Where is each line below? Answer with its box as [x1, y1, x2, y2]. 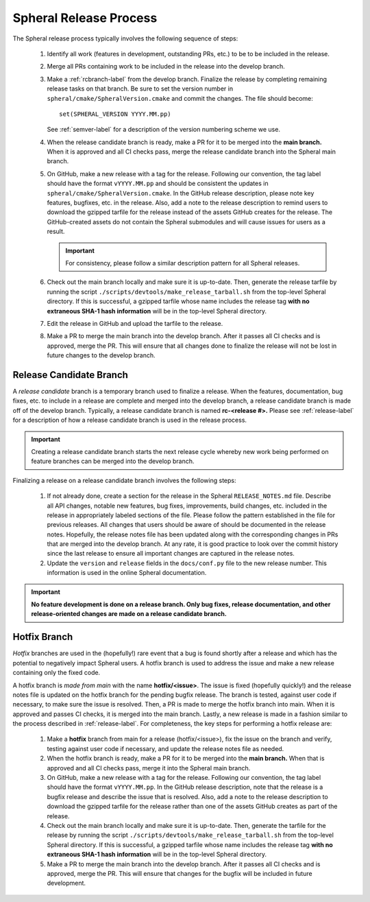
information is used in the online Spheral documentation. [47, 569, 207, 577]
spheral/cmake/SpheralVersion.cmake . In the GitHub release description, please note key [47, 189, 314, 197]
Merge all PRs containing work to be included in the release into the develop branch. [47, 62, 286, 71]
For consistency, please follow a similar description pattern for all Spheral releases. [65, 259, 300, 267]
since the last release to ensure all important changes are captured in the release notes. [47, 549, 295, 558]
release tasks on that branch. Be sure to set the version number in [47, 84, 233, 93]
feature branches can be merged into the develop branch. [31, 457, 195, 466]
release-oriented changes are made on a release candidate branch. [31, 610, 227, 618]
